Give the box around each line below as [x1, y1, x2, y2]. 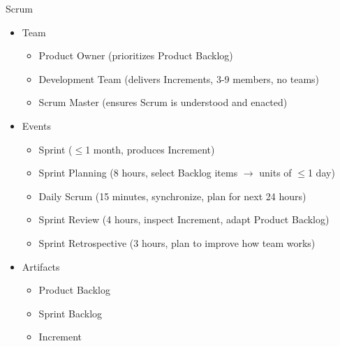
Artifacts [22, 259, 60, 273]
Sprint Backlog [38, 306, 103, 320]
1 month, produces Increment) [85, 142, 215, 156]
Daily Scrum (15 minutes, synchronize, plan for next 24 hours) [38, 188, 306, 203]
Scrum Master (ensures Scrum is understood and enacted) [38, 95, 288, 110]
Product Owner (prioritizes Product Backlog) [38, 48, 233, 63]
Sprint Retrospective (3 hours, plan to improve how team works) [38, 235, 316, 250]
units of [259, 165, 292, 180]
